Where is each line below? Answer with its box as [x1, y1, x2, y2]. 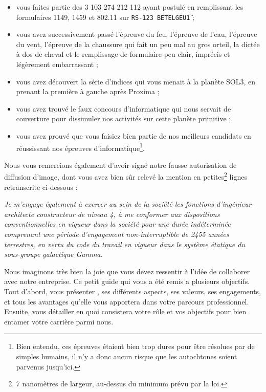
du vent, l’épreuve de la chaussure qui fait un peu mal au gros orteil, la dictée [16, 38, 260, 49]
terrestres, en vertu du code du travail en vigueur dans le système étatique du [4, 238, 245, 249]
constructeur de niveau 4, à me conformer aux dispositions [36, 208, 220, 219]
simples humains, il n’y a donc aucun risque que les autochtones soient [16, 351, 237, 361]
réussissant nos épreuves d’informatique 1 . [16, 141, 145, 153]
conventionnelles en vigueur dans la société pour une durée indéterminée [4, 219, 231, 229]
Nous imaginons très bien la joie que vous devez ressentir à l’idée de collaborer [4, 266, 250, 276]
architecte [4, 208, 34, 219]
